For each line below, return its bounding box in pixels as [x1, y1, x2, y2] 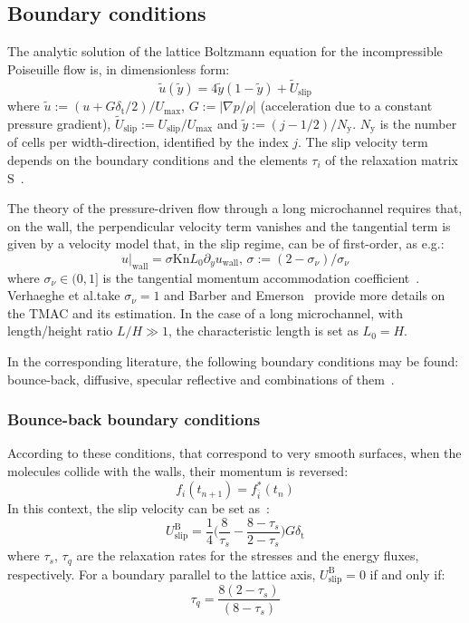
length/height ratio [7, 321, 113, 340]
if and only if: [369, 564, 445, 583]
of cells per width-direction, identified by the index [7, 132, 289, 151]
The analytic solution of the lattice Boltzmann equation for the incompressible [7, 42, 443, 61]
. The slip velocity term [297, 132, 428, 151]
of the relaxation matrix [325, 150, 458, 169]
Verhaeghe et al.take [7, 286, 120, 305]
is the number [379, 113, 457, 132]
